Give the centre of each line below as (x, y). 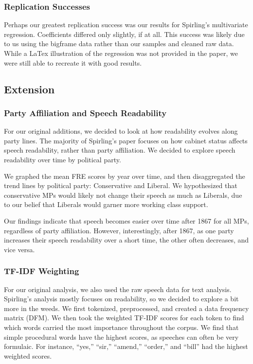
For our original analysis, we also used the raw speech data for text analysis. (118, 289)
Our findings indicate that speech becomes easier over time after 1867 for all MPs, (126, 220)
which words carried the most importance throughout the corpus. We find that (121, 327)
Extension (29, 89)
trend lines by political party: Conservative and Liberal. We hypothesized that (121, 185)
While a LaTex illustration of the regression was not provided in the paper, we (121, 53)
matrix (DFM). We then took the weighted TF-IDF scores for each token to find (124, 318)
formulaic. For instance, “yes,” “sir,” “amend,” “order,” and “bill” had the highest (126, 346)
